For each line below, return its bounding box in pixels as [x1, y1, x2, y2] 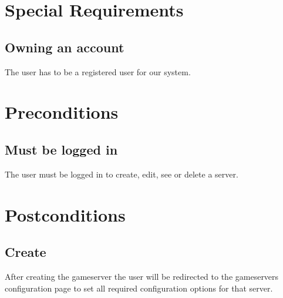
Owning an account [5, 38, 124, 56]
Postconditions [5, 202, 126, 226]
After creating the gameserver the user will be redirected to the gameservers [5, 270, 279, 282]
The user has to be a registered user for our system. [5, 65, 191, 78]
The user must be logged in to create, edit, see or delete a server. [5, 168, 238, 180]
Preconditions [5, 100, 119, 124]
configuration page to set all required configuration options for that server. [5, 282, 273, 294]
